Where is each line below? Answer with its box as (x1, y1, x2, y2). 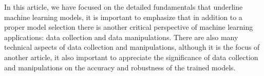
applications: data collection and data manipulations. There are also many (4, 31, 238, 42)
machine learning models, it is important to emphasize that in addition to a (4, 11, 242, 22)
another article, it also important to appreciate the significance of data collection (4, 51, 258, 62)
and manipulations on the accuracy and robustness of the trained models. (4, 62, 236, 72)
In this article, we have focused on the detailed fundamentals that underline (4, 2, 243, 12)
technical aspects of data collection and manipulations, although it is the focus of (4, 42, 260, 52)
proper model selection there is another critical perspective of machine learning (4, 22, 253, 32)
